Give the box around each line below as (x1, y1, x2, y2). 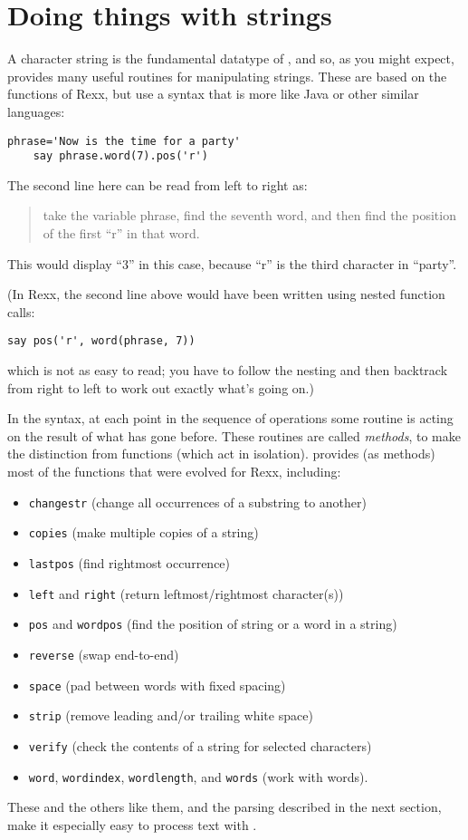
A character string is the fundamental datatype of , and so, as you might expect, (7, 49, 454, 68)
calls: (7, 302, 35, 321)
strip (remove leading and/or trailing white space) (28, 706, 313, 725)
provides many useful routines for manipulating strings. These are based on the (7, 66, 447, 85)
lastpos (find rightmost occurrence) (28, 553, 231, 572)
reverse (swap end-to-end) (28, 644, 179, 663)
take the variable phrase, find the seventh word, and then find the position (43, 206, 456, 225)
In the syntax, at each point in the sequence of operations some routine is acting (7, 409, 454, 428)
